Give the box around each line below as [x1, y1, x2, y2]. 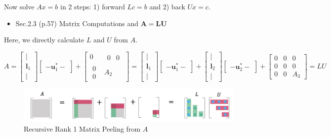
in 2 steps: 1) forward [60, 1, 125, 11]
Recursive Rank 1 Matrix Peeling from [24, 124, 141, 134]
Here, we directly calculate [4, 34, 84, 45]
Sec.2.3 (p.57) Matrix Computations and [15, 18, 139, 28]
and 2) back [149, 1, 185, 11]
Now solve [4, 1, 35, 11]
